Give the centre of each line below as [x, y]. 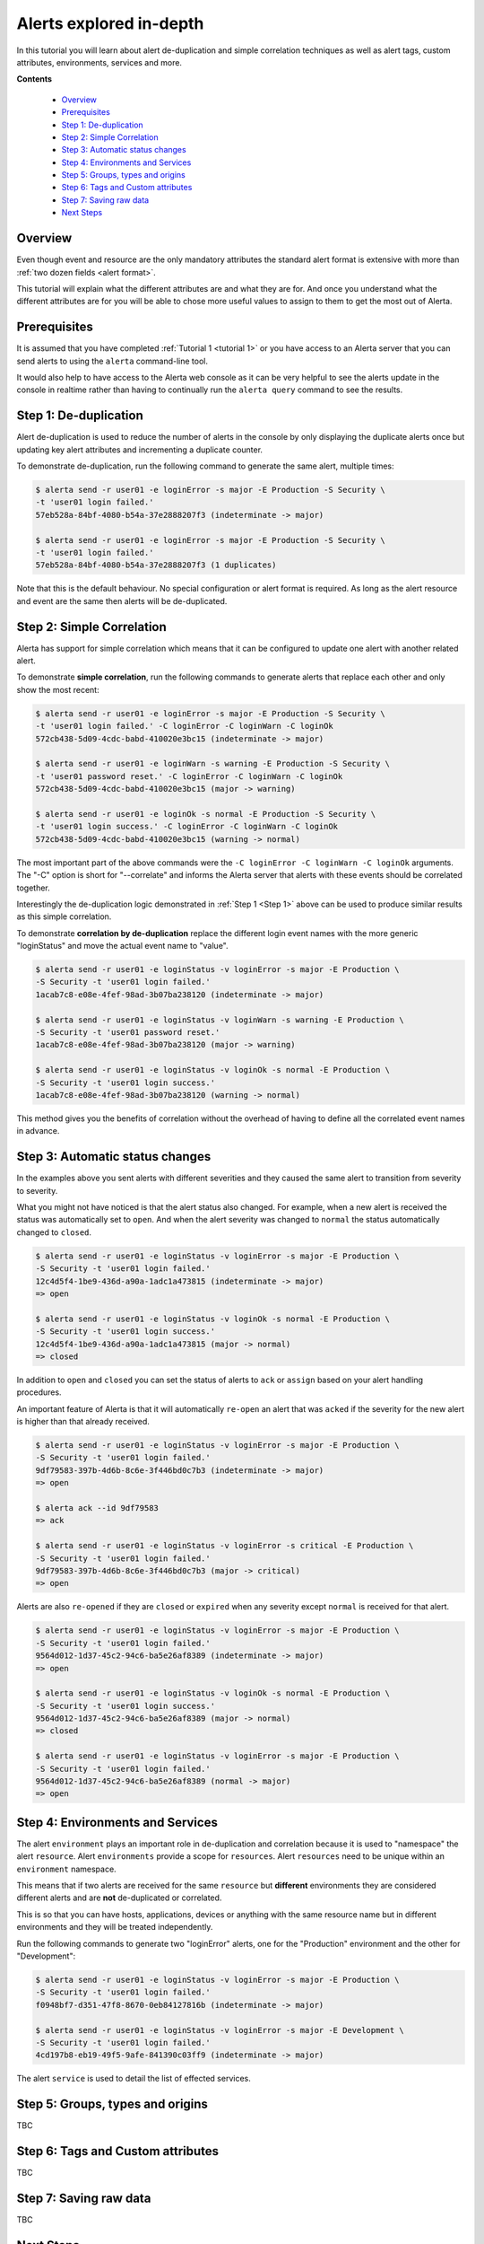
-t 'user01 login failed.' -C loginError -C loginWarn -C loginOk [184, 726]
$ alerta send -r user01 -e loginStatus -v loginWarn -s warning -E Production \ [220, 1020]
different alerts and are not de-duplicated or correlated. [119, 1898]
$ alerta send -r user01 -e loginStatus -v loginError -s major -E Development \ [220, 2030]
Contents [35, 79]
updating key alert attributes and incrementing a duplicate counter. [140, 450]
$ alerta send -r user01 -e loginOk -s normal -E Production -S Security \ [206, 814]
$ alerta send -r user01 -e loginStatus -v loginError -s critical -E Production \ [225, 1546]
